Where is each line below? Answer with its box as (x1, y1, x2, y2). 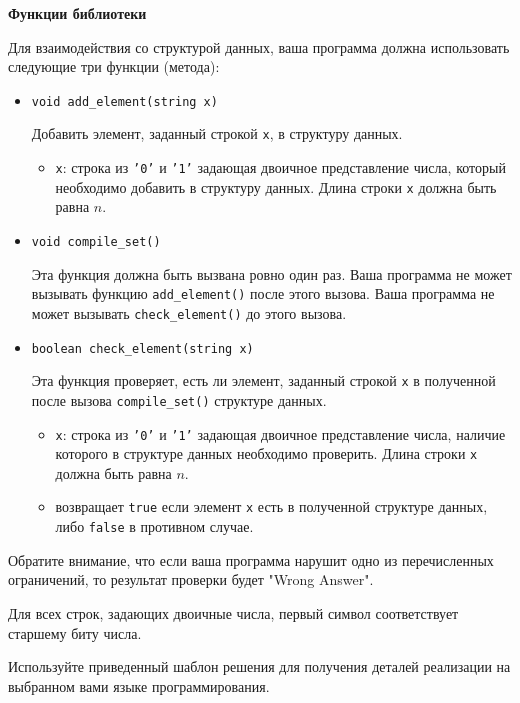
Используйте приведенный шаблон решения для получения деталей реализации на (8, 656, 511, 677)
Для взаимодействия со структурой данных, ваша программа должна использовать (8, 36, 510, 57)
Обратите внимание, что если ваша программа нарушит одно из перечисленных (8, 549, 494, 570)
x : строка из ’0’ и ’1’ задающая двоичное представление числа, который (55, 157, 506, 178)
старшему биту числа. (8, 622, 142, 643)
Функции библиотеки (8, 3, 147, 23)
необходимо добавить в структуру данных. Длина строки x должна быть (55, 176, 497, 197)
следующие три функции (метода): (8, 56, 220, 77)
